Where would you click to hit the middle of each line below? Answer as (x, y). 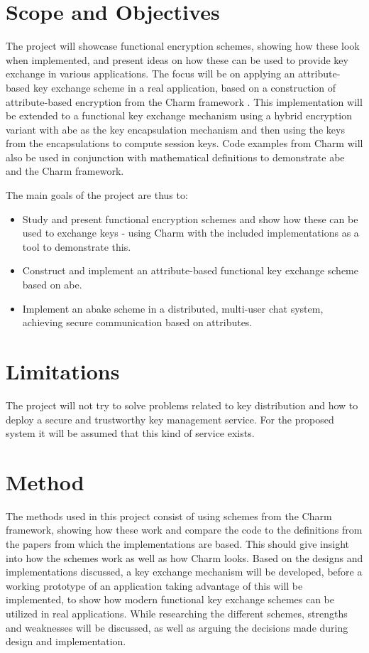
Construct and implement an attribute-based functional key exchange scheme (190, 270)
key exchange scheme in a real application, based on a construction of (184, 87)
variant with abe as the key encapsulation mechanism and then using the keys (175, 129)
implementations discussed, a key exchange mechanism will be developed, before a (184, 572)
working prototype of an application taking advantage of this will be (154, 585)
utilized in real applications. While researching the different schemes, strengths (177, 613)
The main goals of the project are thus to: (97, 195)
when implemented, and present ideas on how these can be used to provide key (177, 59)
